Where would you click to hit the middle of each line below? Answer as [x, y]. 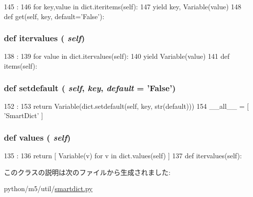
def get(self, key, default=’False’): [54, 16]
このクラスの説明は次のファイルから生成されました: [87, 172]
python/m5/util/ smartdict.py [48, 188]
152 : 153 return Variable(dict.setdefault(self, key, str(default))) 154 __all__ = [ [126, 106]
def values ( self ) [38, 137]
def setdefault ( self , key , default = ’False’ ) [90, 87]
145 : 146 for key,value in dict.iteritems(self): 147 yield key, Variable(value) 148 [123, 6]
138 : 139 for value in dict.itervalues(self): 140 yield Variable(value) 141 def [117, 56]
